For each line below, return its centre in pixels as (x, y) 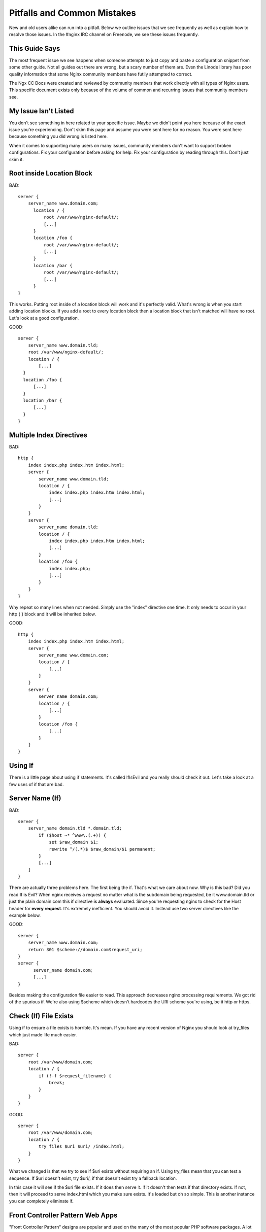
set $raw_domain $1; (74, 842)
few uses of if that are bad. (36, 784)
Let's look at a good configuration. (44, 318)
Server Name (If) (35, 798)
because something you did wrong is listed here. (58, 137)
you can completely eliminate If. (41, 1201)
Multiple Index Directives (48, 435)
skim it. (17, 159)
